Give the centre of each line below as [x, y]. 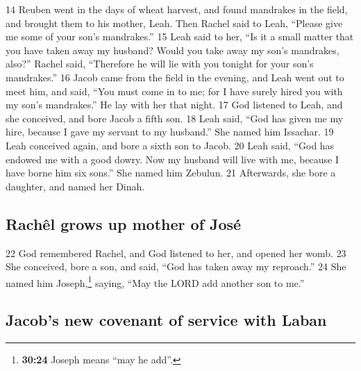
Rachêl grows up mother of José [124, 223]
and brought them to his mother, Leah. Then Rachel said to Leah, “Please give [174, 23]
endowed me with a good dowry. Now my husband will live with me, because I [173, 159]
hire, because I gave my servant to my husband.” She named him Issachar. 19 [170, 132]
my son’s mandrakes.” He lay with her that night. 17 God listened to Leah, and [174, 105]
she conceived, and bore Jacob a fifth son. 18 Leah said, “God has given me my [175, 118]
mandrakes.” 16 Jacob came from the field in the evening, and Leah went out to [175, 77]
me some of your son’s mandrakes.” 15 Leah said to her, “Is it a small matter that [180, 36]
